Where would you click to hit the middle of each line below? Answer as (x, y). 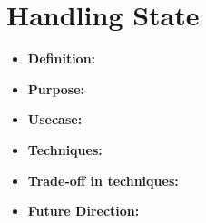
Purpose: (56, 88)
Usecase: (55, 119)
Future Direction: (83, 211)
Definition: (62, 58)
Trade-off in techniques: (103, 180)
